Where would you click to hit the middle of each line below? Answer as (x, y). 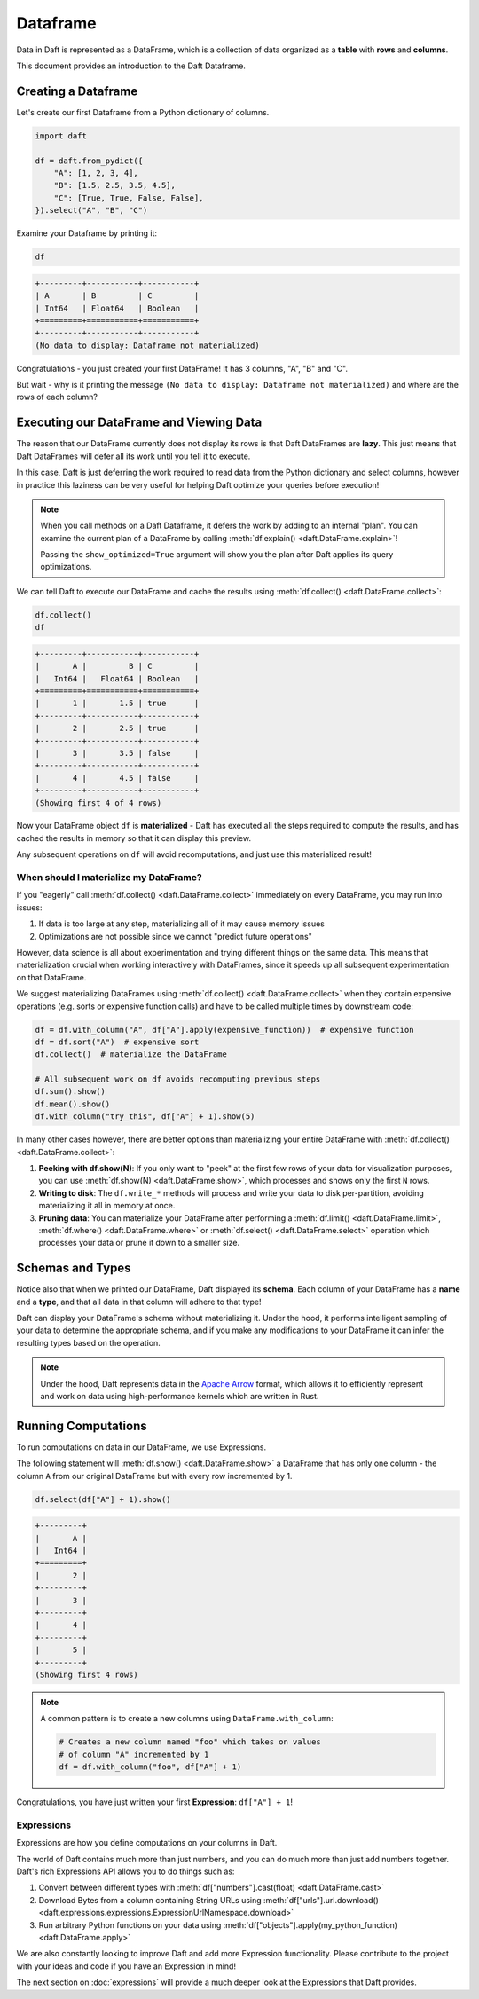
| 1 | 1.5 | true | (117, 704)
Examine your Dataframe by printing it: (87, 233)
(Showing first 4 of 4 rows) (98, 803)
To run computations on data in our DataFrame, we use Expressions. (141, 1447)
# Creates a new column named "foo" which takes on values (190, 1742)
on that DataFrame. (51, 977)
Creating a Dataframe (77, 91)
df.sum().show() (71, 1092)
